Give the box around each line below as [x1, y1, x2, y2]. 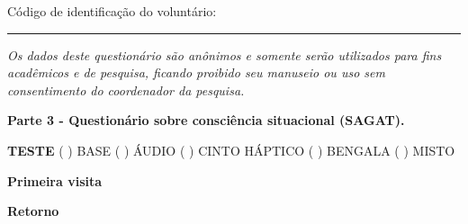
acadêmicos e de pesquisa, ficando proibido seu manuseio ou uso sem [7, 63, 385, 82]
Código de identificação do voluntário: [7, 2, 217, 20]
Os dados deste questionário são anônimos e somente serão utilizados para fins [7, 45, 442, 64]
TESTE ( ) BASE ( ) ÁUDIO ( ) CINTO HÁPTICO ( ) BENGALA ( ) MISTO [7, 140, 455, 159]
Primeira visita [7, 171, 103, 190]
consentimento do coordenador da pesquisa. [7, 80, 245, 99]
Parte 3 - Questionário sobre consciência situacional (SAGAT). [7, 111, 405, 130]
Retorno [7, 202, 59, 220]
